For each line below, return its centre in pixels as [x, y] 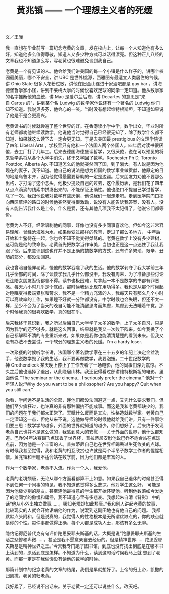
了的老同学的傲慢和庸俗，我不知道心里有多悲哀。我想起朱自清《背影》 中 [81, 497]
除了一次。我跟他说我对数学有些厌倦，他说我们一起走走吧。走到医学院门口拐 [84, 196]
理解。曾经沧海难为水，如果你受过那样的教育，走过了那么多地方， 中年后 [85, 232]
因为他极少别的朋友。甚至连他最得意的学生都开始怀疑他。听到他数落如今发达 [84, 491]
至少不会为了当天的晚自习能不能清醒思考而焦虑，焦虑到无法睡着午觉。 [87, 306]
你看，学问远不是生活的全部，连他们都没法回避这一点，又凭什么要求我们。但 [84, 400]
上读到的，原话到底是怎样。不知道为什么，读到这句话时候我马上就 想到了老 [83, 553]
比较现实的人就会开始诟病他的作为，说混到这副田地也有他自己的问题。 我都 [83, 510]
